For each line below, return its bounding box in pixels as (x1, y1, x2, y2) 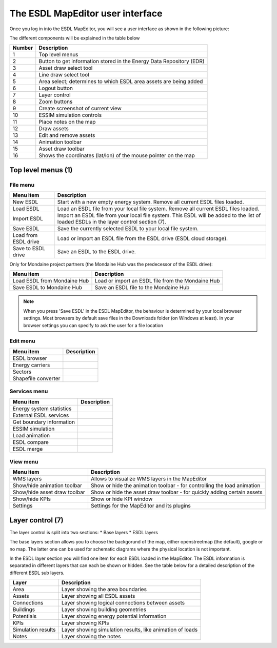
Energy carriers (12, 361, 50, 369)
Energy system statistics (12, 405, 72, 412)
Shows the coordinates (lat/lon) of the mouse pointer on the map (38, 152, 195, 159)
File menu (9, 181, 35, 188)
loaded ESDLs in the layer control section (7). (57, 218, 167, 226)
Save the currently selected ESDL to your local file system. (57, 225, 199, 232)
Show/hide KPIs (12, 495, 51, 502)
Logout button (38, 85, 73, 92)
